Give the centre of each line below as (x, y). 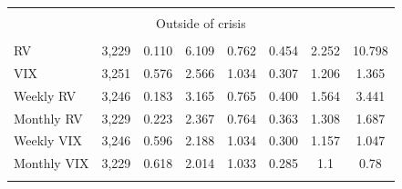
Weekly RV (45, 95)
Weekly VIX (48, 140)
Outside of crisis (201, 23)
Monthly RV (48, 118)
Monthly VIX (52, 163)
